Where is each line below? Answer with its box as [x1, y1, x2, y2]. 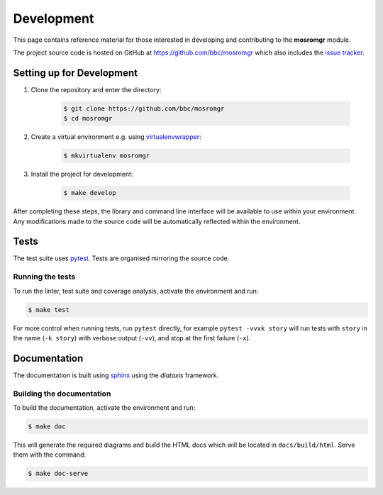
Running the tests [13, 272, 76, 282]
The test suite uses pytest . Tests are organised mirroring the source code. [13, 254, 230, 262]
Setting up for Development [13, 67, 138, 79]
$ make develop [63, 189, 116, 197]
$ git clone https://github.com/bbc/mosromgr [63, 104, 225, 113]
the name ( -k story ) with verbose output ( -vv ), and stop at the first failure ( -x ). [13, 333, 251, 342]
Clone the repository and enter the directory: [30, 85, 162, 94]
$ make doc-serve [28, 469, 89, 478]
